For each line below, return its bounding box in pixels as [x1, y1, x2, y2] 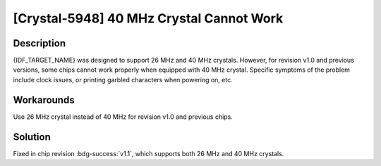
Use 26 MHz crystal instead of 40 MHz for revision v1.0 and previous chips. [13, 113, 233, 121]
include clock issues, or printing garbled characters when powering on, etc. [13, 75, 233, 84]
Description [13, 37, 66, 49]
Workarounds [13, 94, 75, 106]
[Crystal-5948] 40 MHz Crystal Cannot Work [13, 11, 284, 26]
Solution [13, 131, 51, 143]
